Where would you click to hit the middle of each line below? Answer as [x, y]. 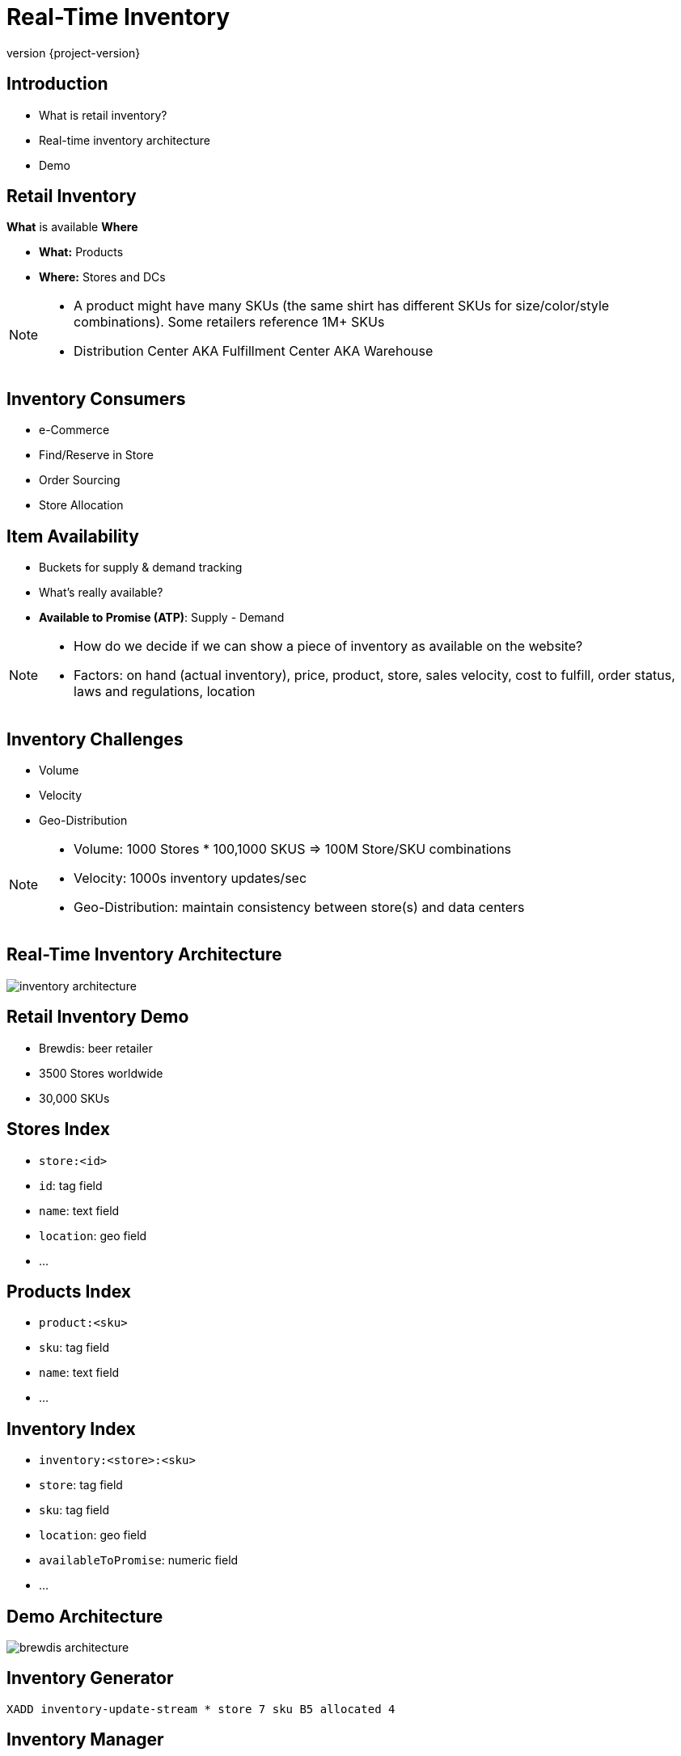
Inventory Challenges [95, 739]
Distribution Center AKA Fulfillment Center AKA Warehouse [254, 351]
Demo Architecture [85, 1616]
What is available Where [72, 227]
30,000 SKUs [74, 1098]
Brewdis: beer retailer [96, 1048]
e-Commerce [74, 430]
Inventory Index [71, 1429]
